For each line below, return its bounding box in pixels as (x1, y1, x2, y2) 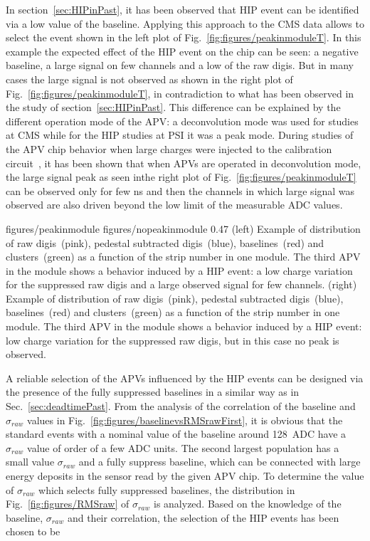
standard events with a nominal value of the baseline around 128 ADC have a (6, 426, 347, 441)
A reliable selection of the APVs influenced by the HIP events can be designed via (6, 370, 364, 385)
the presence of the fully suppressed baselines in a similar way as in (6, 384, 300, 399)
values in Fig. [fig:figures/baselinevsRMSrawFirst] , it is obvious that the (27, 412, 343, 427)
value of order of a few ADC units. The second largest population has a (27, 440, 339, 455)
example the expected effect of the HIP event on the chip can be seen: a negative (6, 43, 359, 58)
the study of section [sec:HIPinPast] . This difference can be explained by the (6, 100, 341, 115)
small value (6, 454, 55, 469)
